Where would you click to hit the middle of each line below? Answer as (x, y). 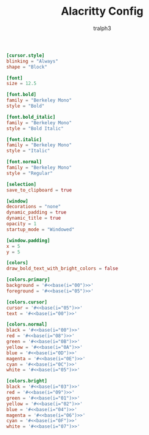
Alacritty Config (102, 11)
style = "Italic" (28, 151)
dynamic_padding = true (36, 212)
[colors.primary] (28, 280)
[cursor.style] (26, 55)
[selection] (21, 184)
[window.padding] (28, 240)
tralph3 (102, 28)
